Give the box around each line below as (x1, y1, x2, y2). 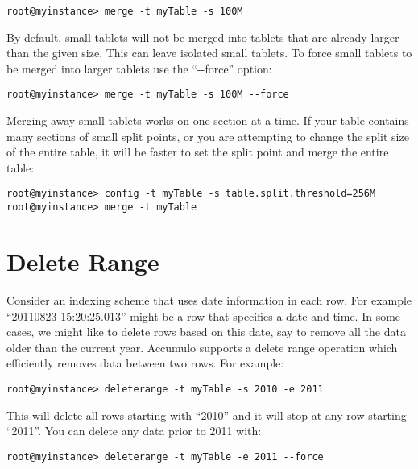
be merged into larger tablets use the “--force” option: (6, 60, 272, 77)
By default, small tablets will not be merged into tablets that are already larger (6, 28, 399, 45)
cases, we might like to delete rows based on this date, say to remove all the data (6, 323, 406, 340)
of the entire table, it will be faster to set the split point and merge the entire (6, 143, 389, 160)
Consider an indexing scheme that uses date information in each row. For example (6, 291, 412, 308)
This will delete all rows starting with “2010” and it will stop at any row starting (6, 406, 407, 423)
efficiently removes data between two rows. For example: (6, 355, 284, 371)
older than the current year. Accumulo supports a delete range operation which (6, 338, 398, 355)
